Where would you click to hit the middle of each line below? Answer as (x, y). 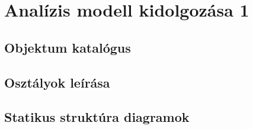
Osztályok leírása (57, 82)
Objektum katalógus (68, 47)
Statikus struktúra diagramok (97, 117)
